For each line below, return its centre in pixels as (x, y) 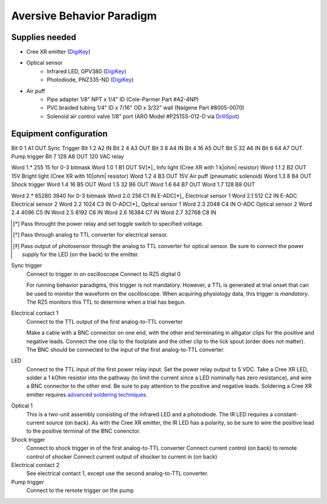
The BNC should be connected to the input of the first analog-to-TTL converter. (126, 349)
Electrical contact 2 (35, 465)
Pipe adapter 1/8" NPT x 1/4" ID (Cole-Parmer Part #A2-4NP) (123, 99)
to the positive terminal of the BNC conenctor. (84, 431)
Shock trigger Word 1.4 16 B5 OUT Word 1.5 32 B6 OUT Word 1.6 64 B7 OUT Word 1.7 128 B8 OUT (133, 185)
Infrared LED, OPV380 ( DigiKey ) (87, 71)
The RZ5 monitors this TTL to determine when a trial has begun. (106, 302)
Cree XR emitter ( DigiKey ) (58, 52)
